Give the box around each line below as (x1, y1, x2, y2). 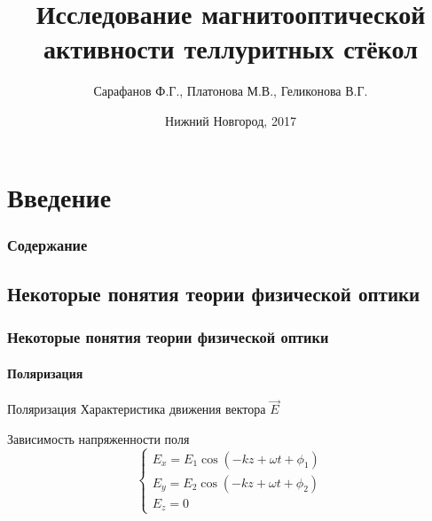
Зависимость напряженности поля (7, 429, 190, 447)
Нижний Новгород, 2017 (165, 111, 296, 129)
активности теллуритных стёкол (43, 30, 418, 66)
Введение (7, 178, 112, 214)
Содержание (7, 233, 88, 255)
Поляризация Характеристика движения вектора (7, 400, 266, 418)
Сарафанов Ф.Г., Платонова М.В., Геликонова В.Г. (93, 82, 368, 100)
